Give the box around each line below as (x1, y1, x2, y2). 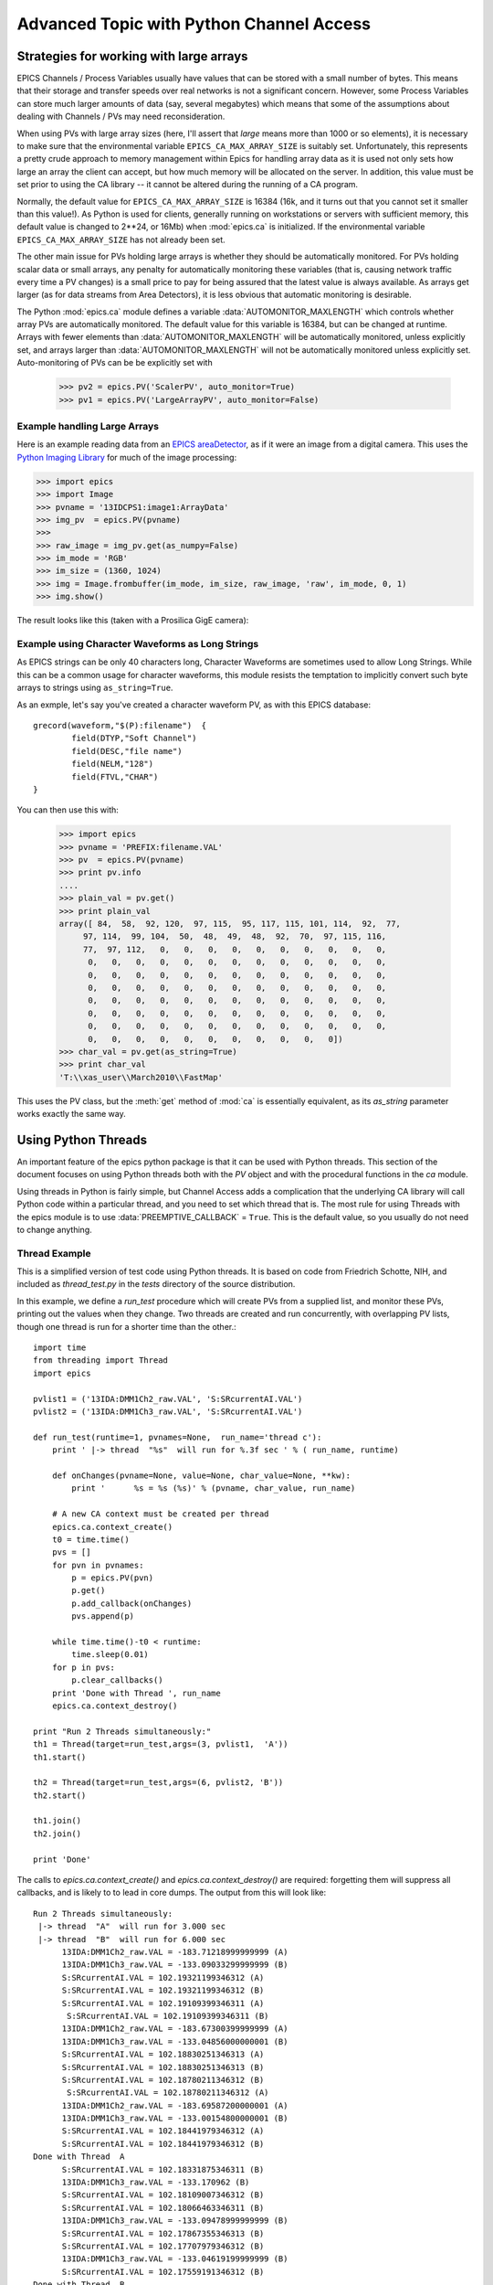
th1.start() (33, 1751, 87, 1762)
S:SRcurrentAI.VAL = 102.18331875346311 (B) (61, 2164, 265, 2174)
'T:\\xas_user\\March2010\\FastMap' (58, 1072, 224, 1082)
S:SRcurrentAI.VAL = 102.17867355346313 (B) (61, 2228, 265, 2238)
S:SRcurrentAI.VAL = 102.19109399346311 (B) (67, 2011, 269, 2021)
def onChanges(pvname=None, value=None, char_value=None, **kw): (51, 1470, 351, 1481)
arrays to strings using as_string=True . (16, 682, 173, 694)
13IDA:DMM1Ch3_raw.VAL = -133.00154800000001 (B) (61, 2113, 288, 2124)
